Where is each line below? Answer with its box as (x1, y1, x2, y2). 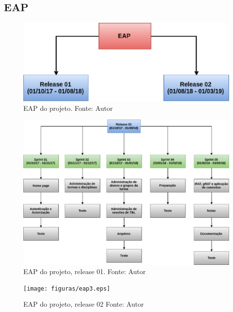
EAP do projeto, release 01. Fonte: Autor (23, 266, 146, 277)
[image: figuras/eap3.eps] (23, 285, 110, 292)
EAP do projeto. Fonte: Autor (23, 103, 113, 113)
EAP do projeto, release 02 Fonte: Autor (23, 299, 144, 309)
